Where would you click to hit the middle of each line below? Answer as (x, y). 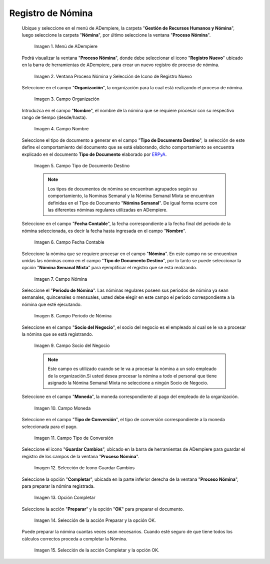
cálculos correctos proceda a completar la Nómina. (74, 538)
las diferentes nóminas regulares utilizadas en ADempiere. (107, 210)
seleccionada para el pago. (50, 427)
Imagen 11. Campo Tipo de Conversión (74, 438)
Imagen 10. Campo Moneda (62, 408)
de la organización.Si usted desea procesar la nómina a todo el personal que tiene (132, 375)
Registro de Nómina (51, 13)
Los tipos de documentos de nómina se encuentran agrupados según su (122, 189)
